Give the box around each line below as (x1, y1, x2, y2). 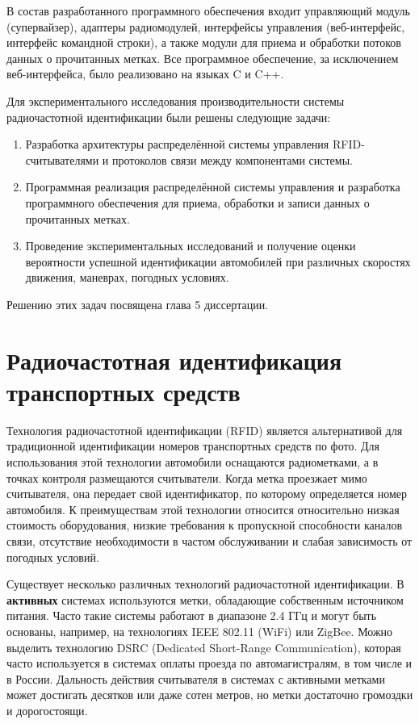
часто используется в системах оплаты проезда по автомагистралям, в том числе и (6, 655, 413, 672)
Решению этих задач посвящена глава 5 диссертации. (6, 295, 269, 312)
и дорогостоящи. (6, 701, 88, 718)
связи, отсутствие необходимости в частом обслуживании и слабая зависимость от (6, 532, 413, 549)
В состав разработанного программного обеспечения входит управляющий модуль (6, 2, 410, 19)
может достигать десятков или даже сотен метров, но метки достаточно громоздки (6, 686, 413, 703)
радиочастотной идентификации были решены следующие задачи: (6, 108, 331, 125)
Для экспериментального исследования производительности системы (6, 92, 345, 109)
